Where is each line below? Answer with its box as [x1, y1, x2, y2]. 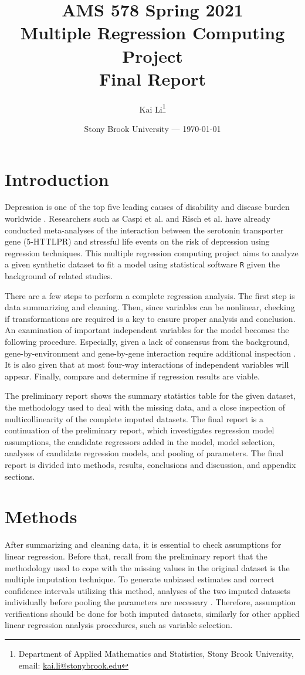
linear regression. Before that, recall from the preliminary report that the [5, 550, 267, 562]
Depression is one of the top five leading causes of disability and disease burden [5, 201, 290, 213]
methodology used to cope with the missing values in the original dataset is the [5, 561, 290, 574]
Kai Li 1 [139, 101, 166, 115]
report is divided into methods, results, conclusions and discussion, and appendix [5, 459, 296, 470]
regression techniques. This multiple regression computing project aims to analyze [5, 246, 299, 259]
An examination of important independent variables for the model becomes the [5, 324, 289, 336]
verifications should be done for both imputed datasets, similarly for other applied [5, 607, 300, 619]
